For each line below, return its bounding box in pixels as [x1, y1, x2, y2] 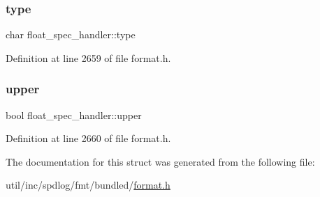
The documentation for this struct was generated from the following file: [6, 154, 315, 168]
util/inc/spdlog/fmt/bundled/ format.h [6, 178, 170, 192]
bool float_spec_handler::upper [6, 107, 142, 122]
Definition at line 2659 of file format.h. [6, 50, 171, 65]
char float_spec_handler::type [6, 27, 136, 42]
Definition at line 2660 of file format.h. [6, 131, 171, 145]
